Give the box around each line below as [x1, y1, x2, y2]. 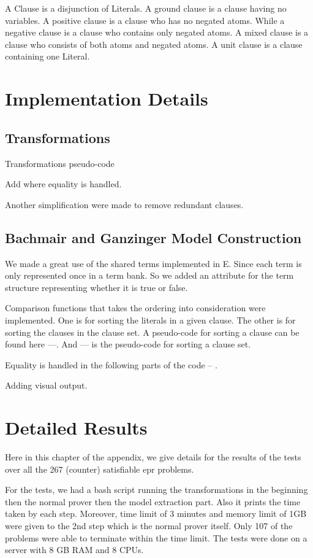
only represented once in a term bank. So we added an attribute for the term [5, 269, 294, 282]
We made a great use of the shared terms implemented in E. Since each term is [5, 257, 302, 269]
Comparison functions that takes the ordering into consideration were [5, 301, 266, 314]
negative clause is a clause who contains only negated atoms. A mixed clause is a [5, 26, 309, 39]
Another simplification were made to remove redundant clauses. [5, 198, 244, 211]
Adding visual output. [5, 379, 88, 392]
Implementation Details [5, 86, 208, 111]
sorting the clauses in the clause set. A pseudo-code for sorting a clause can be [5, 325, 300, 338]
